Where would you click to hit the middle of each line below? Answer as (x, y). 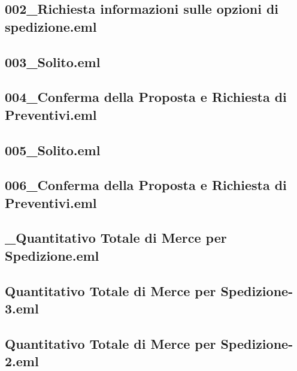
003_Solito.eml (53, 61)
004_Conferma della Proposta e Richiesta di (146, 97)
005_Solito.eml (53, 150)
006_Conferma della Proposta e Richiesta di (146, 185)
